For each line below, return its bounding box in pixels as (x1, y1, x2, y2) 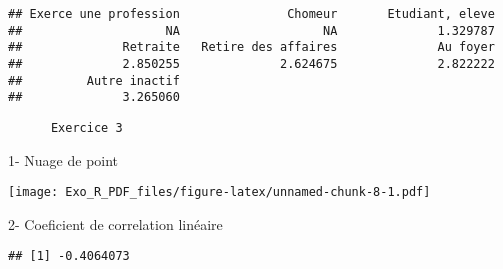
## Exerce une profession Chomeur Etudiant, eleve (8, 7, 495, 21)
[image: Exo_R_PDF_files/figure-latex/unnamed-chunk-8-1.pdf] (8, 185, 431, 200)
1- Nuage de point (8, 149, 119, 170)
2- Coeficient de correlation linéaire (8, 213, 223, 234)
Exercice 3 (50, 120, 123, 135)
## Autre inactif (8, 73, 180, 88)
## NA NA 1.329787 (8, 23, 495, 38)
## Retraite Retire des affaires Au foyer (8, 40, 495, 55)
